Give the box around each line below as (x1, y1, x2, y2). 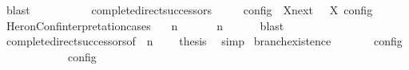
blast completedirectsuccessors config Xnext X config (6, 2, 373, 17)
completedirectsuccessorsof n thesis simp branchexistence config (6, 33, 403, 49)
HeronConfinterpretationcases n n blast (6, 17, 284, 33)
